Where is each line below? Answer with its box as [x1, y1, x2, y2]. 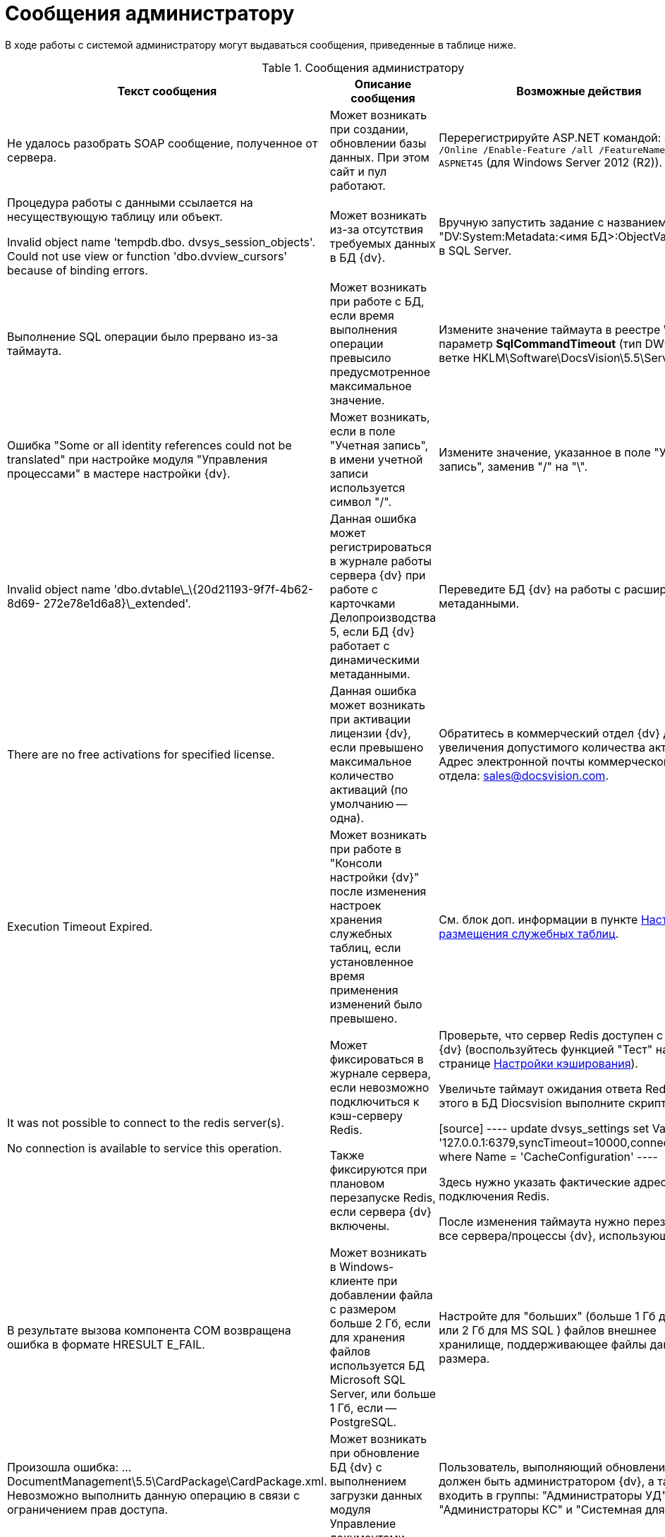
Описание [354, 76, 412, 91]
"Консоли [329, 855, 382, 870]
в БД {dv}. [329, 250, 386, 265]
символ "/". [329, 494, 392, 509]
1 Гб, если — [329, 1400, 397, 1415]
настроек [329, 898, 382, 912]
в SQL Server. [439, 243, 512, 258]
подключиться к [329, 1094, 420, 1109]
